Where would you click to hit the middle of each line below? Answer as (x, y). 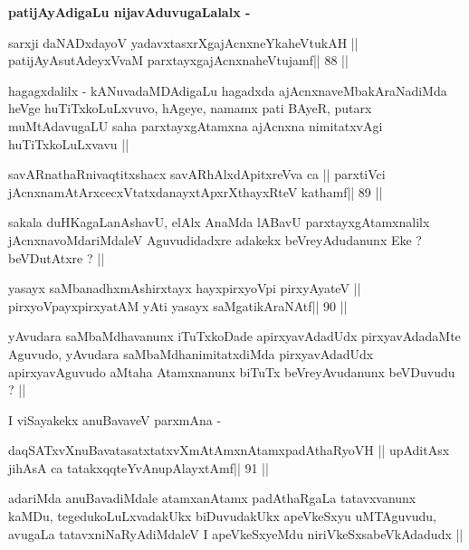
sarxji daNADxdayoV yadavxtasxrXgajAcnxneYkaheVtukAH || (183, 42)
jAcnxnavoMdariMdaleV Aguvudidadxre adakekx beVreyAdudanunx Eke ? (215, 239)
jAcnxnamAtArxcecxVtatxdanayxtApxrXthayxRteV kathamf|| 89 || (196, 191)
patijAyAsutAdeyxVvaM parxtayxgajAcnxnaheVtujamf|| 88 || (178, 60)
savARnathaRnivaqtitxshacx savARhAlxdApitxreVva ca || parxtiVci (197, 174)
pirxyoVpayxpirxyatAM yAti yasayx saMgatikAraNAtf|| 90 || (178, 305)
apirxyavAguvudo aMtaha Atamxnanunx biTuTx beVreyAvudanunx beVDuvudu (232, 371)
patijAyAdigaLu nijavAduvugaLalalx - (129, 12)
